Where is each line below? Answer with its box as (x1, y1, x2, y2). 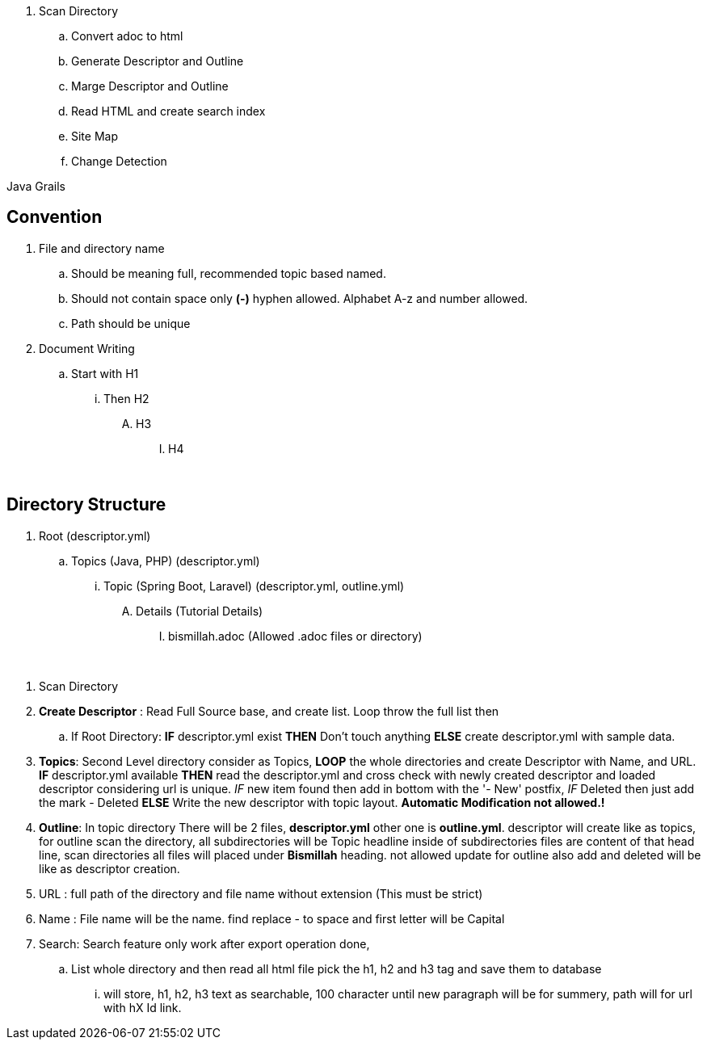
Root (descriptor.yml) (39, 528, 151, 543)
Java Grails (6, 179, 65, 193)
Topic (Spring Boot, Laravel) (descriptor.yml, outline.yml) (103, 578, 405, 593)
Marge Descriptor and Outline (71, 79, 229, 93)
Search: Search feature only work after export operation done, (39, 936, 370, 951)
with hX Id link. (103, 1000, 182, 1014)
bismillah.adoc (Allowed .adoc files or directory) (168, 628, 423, 643)
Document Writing (39, 341, 135, 355)
